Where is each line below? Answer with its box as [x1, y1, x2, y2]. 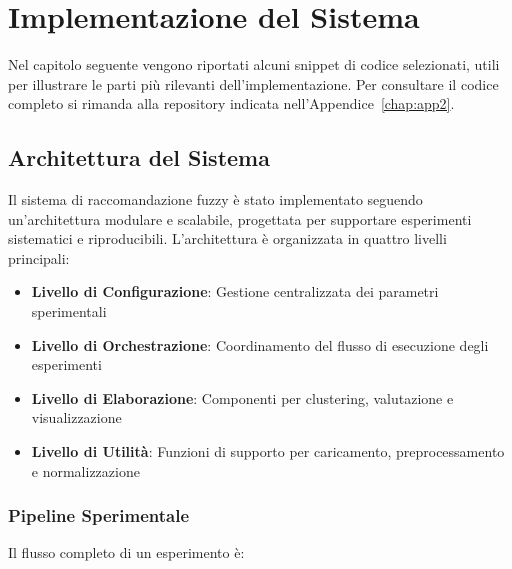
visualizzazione [31, 407, 122, 428]
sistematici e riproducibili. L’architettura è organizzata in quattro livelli [8, 228, 447, 249]
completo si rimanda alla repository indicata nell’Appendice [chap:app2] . [8, 93, 455, 114]
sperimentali [31, 301, 107, 322]
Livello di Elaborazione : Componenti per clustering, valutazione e [31, 387, 454, 408]
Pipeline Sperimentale [8, 503, 189, 528]
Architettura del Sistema [8, 142, 270, 173]
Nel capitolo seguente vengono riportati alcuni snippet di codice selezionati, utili [8, 54, 500, 75]
